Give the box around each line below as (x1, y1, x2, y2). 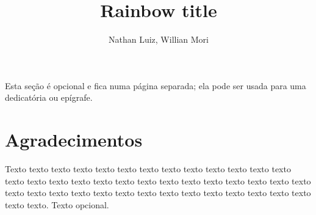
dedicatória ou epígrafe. (5, 91, 93, 104)
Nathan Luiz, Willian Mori (109, 33, 209, 46)
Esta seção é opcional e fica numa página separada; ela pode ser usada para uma (5, 79, 306, 92)
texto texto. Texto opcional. (5, 198, 109, 211)
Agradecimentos (5, 127, 143, 152)
